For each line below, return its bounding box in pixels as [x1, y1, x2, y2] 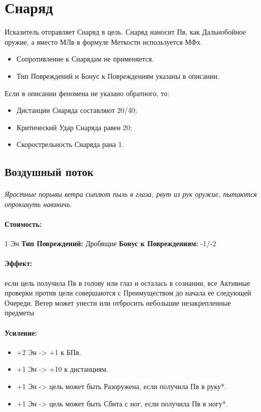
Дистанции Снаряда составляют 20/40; [16, 105, 137, 115]
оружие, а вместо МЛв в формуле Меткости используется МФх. [5, 36, 203, 47]
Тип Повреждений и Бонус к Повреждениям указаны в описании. [16, 70, 219, 81]
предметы [5, 307, 35, 318]
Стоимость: [5, 219, 42, 229]
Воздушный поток [5, 164, 94, 180]
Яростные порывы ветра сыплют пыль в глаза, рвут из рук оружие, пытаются [5, 189, 257, 199]
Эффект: [5, 258, 32, 269]
